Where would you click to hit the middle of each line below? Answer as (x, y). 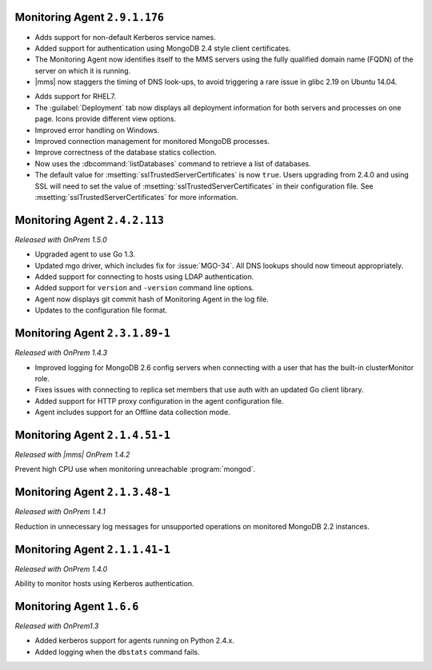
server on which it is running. (83, 70)
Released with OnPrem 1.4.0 (61, 568)
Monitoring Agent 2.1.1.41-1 (93, 549)
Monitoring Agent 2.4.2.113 (89, 220)
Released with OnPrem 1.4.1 (60, 512)
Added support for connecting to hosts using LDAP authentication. (144, 277)
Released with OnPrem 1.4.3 (61, 353)
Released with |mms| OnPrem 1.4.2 (72, 455)
